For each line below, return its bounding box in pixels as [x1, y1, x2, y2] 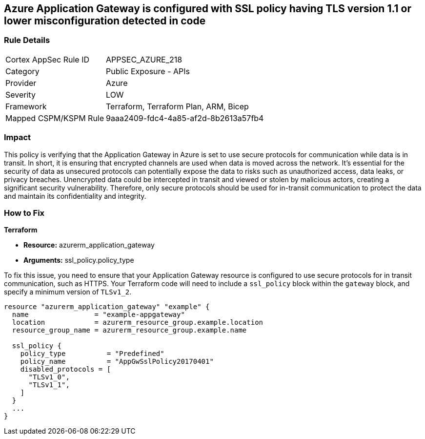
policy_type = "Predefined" [20, 350, 164, 358]
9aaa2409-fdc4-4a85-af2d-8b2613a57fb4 [106, 113, 264, 123]
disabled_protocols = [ [20, 365, 111, 374]
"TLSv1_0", [28, 373, 70, 381]
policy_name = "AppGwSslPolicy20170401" [20, 357, 214, 366]
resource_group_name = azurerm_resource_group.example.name [12, 326, 247, 334]
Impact [4, 132, 31, 143]
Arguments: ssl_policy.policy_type [23, 256, 134, 265]
